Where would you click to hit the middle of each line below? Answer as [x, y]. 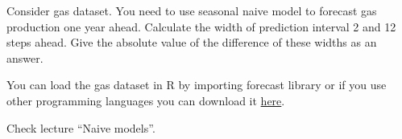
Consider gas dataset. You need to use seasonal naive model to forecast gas [192, 10]
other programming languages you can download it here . [146, 100]
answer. [25, 57]
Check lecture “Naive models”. [81, 127]
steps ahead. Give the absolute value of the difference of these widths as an [192, 42]
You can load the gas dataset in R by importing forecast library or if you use [197, 85]
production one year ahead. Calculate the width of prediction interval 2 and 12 [201, 26]
